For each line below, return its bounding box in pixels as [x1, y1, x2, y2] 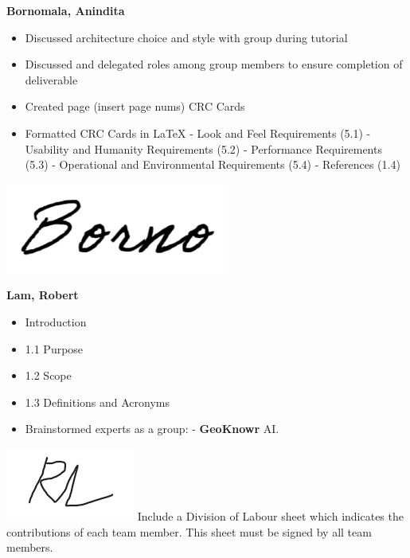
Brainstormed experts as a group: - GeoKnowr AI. [25, 420, 279, 437]
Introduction [25, 313, 87, 330]
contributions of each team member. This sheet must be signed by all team [6, 523, 372, 540]
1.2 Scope [25, 367, 72, 384]
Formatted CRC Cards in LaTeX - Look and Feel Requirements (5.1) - [25, 124, 371, 141]
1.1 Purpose [25, 340, 84, 357]
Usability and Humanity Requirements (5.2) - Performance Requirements [25, 140, 382, 157]
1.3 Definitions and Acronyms [25, 393, 170, 410]
